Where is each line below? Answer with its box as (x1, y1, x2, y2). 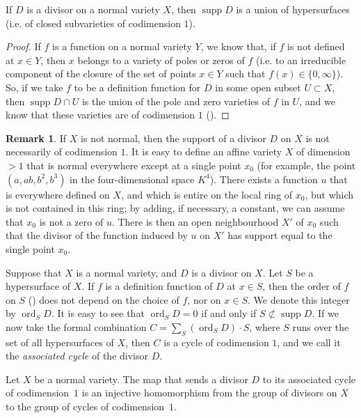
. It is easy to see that (51, 306, 145, 320)
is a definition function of (105, 279, 213, 293)
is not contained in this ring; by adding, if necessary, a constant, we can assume (6, 201, 345, 215)
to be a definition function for (74, 79, 201, 94)
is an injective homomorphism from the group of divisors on (81, 385, 337, 400)
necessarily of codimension (6, 144, 118, 159)
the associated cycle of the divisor (6, 348, 148, 363)
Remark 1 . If (6, 130, 67, 145)
